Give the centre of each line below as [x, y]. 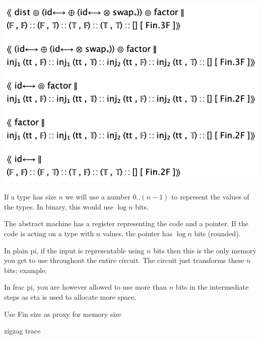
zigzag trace [22, 331]
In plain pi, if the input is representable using [74, 250]
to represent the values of [210, 197]
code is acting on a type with [49, 233]
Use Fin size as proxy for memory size [63, 314]
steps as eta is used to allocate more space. [70, 296]
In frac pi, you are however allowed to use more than [85, 287]
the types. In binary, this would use [59, 206]
